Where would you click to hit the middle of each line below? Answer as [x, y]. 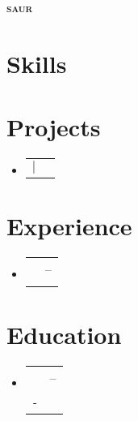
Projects [54, 127]
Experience [69, 226]
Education [64, 335]
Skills [37, 63]
